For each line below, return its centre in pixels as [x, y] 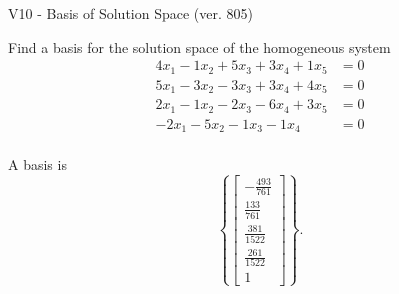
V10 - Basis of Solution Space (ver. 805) [130, 13]
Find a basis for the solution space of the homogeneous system [199, 46]
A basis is [37, 164]
